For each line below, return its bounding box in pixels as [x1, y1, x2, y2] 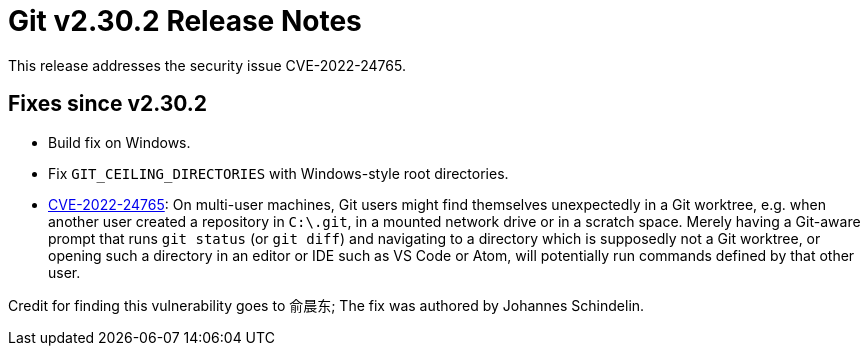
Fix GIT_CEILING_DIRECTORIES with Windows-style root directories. [48, 164, 509, 182]
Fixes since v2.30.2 [8, 91, 208, 117]
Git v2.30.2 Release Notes [8, 4, 362, 38]
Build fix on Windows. [48, 133, 191, 151]
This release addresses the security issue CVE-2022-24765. [8, 56, 406, 74]
